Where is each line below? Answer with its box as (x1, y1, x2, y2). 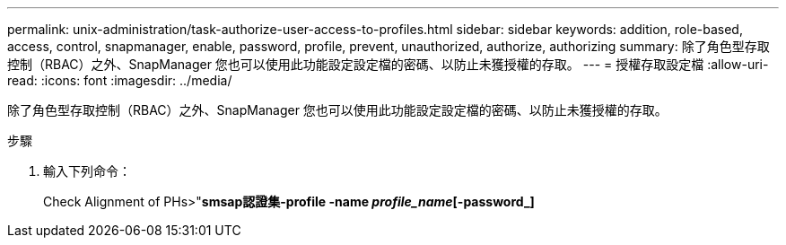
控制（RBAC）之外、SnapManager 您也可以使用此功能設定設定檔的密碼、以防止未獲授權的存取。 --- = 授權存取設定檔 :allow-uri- (7, 57, 769, 72)
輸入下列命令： (43, 163, 131, 179)
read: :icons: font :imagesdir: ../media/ (7, 73, 232, 88)
